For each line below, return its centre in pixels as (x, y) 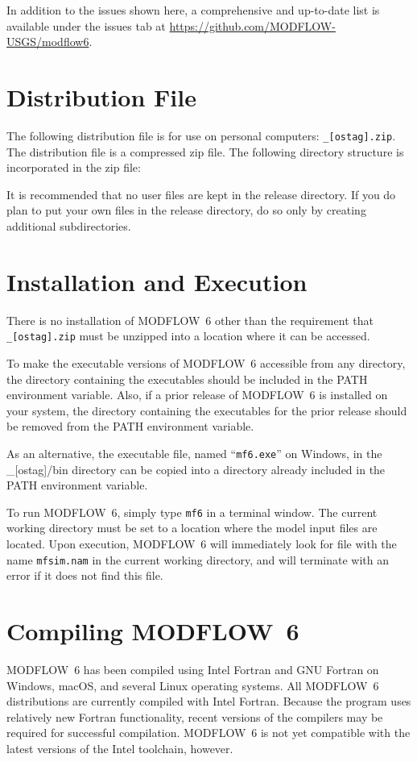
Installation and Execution (157, 281)
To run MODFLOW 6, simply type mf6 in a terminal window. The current (192, 512)
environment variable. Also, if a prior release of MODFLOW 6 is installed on (197, 395)
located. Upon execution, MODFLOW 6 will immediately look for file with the (202, 543)
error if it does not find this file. (85, 575)
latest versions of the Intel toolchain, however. (120, 748)
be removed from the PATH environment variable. (130, 426)
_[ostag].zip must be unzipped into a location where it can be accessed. (188, 336)
